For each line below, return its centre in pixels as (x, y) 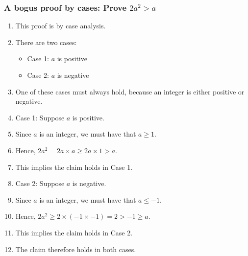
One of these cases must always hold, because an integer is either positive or (130, 91)
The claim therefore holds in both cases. (76, 249)
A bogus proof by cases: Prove (65, 7)
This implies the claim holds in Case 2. (74, 232)
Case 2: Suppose (40, 183)
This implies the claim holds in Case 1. (74, 167)
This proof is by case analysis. (61, 26)
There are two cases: (46, 42)
